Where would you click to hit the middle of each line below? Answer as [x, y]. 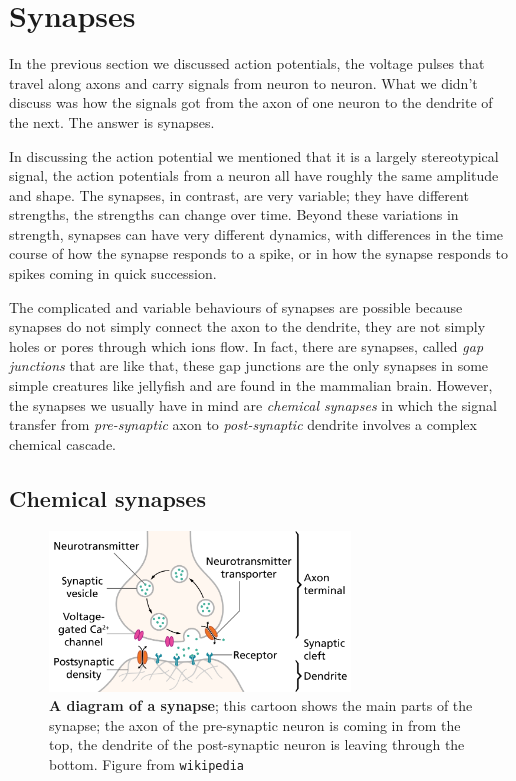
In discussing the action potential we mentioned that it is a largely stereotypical [254, 155]
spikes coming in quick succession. [113, 273]
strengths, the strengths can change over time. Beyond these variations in [234, 214]
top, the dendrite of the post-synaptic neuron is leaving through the [257, 744]
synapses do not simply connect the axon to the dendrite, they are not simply [247, 326]
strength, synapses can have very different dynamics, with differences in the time [256, 233]
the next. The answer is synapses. [112, 121]
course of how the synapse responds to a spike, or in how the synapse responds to [259, 253]
